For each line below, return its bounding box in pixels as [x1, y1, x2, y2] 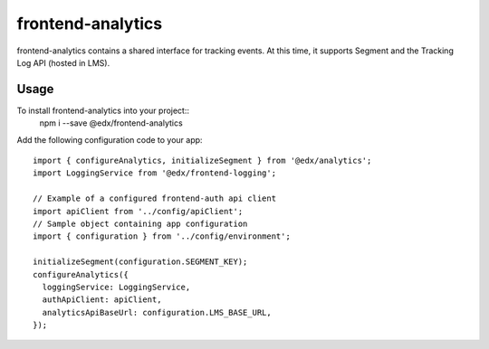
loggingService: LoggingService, [42, 281, 191, 292]
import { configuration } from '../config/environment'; [33, 231, 292, 241]
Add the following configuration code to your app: [16, 134, 203, 145]
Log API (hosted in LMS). [16, 57, 110, 68]
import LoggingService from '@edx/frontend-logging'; [33, 168, 276, 178]
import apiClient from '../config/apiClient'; [33, 206, 244, 216]
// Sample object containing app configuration [33, 218, 248, 229]
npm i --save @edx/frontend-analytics [39, 118, 183, 128]
